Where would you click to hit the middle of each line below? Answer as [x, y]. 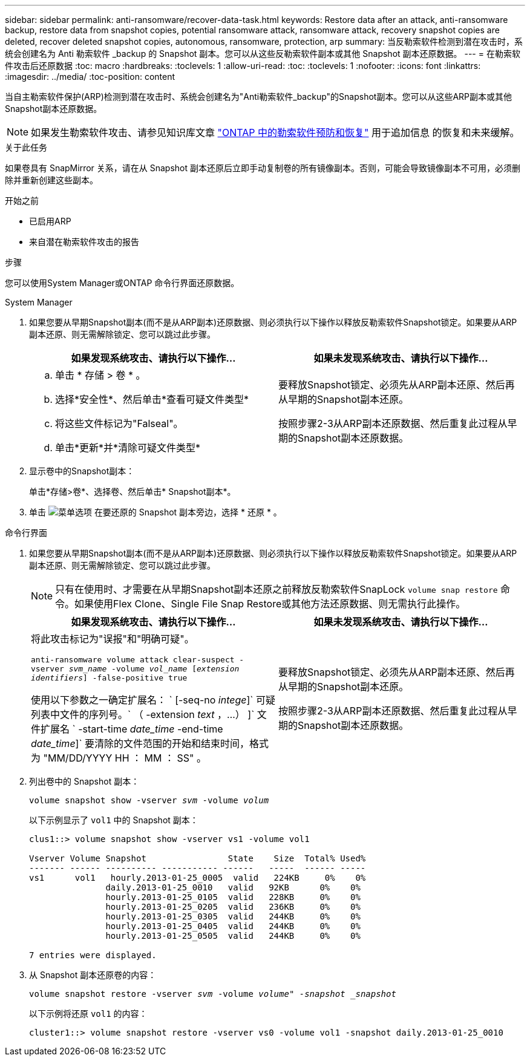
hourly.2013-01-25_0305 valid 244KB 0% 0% [233, 916]
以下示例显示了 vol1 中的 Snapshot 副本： [114, 820]
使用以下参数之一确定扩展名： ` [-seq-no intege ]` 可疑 [153, 700]
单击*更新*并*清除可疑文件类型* [128, 448]
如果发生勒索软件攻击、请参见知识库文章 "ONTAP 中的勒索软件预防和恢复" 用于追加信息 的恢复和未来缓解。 [275, 132]
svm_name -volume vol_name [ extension [154, 669]
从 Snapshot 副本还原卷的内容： [93, 975]
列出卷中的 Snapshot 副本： [84, 781]
